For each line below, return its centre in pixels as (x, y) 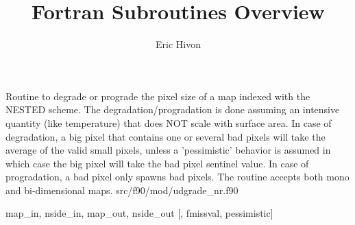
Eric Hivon (178, 44)
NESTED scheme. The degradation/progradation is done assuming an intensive (173, 109)
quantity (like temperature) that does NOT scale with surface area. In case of (169, 122)
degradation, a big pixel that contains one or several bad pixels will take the (166, 136)
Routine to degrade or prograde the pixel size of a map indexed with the (158, 96)
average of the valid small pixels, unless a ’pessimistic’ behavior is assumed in (168, 150)
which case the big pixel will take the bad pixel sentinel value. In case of (157, 163)
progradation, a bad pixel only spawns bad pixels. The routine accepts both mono (177, 177)
